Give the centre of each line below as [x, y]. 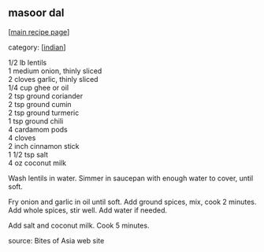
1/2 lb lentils [28, 62]
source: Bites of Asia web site [56, 240]
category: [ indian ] [37, 47]
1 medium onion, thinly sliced [55, 71]
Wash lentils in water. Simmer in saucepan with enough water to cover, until [131, 178]
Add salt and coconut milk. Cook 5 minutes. [79, 225]
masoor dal [36, 13]
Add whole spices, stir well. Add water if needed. [88, 210]
